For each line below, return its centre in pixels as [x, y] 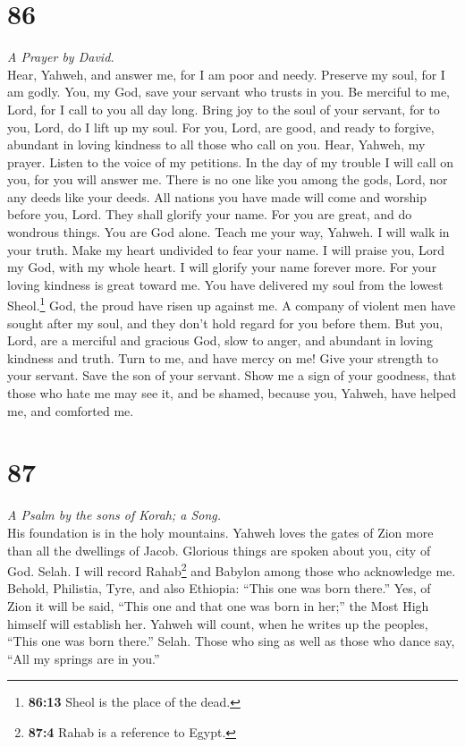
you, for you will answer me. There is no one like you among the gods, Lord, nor [228, 179]
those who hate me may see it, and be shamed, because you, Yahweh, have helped [232, 393]
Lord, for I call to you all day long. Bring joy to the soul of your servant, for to [224, 109]
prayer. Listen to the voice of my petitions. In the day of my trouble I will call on [231, 161]
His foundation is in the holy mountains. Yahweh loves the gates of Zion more [220, 532]
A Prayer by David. [61, 57]
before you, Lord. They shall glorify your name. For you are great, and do [210, 214]
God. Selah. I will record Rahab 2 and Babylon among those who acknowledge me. [232, 569]
